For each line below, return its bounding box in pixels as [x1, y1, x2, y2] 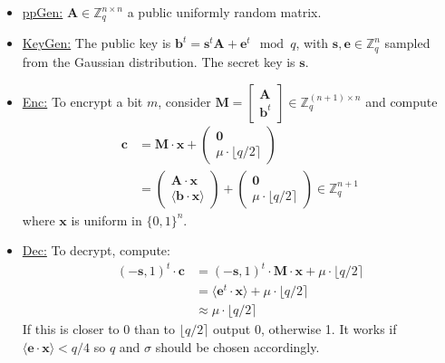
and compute [365, 91, 438, 110]
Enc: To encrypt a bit [22, 91, 143, 110]
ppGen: [22, 3, 63, 21]
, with [295, 33, 329, 53]
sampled [384, 33, 430, 53]
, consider [158, 91, 211, 110]
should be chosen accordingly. [155, 338, 320, 357]
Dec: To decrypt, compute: [22, 241, 170, 260]
